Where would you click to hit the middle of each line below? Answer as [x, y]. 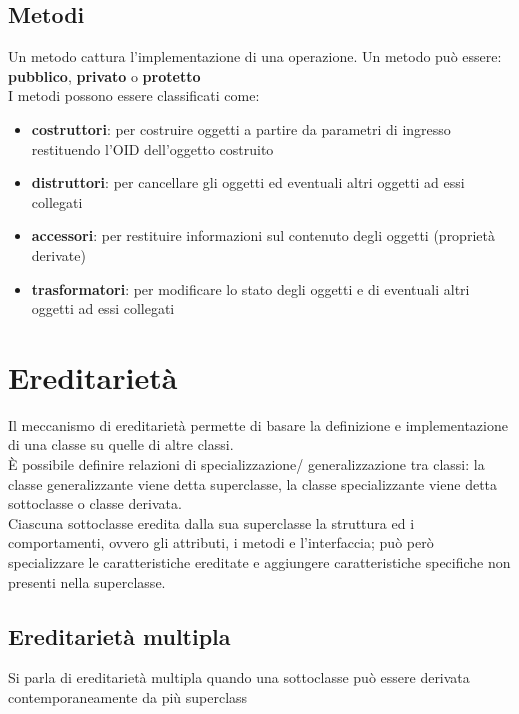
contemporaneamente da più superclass [128, 697]
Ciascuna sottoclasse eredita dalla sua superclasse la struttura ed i [211, 522]
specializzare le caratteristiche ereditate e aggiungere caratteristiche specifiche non [259, 562]
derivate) [58, 254]
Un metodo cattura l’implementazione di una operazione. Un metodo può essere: [255, 56]
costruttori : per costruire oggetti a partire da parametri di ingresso [241, 128]
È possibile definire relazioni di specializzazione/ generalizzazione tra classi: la [246, 464]
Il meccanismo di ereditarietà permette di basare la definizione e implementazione [258, 424]
